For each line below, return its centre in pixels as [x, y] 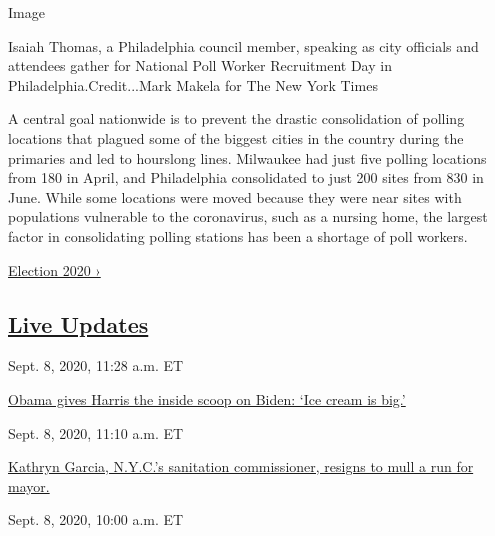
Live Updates [78, 323]
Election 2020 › [54, 269]
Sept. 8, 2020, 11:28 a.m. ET [96, 365]
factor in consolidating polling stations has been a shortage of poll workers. [238, 235]
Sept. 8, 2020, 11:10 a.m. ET [96, 432]
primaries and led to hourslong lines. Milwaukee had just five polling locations [247, 157]
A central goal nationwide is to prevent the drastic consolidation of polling [236, 118]
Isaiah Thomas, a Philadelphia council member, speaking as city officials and [243, 45]
